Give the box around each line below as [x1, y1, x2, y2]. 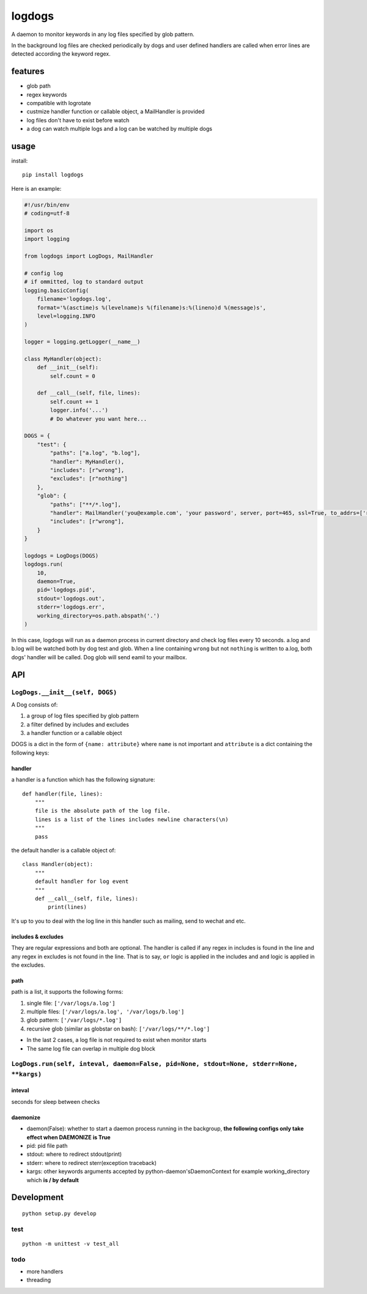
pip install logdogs [22, 171, 84, 179]
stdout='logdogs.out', [37, 595, 105, 602]
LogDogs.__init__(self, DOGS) [11, 688, 117, 697]
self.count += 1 [50, 398, 99, 405]
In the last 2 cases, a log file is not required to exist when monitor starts [26, 1037, 207, 1044]
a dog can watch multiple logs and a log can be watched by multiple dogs [26, 125, 212, 133]
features [11, 66, 45, 76]
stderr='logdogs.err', [37, 604, 105, 611]
